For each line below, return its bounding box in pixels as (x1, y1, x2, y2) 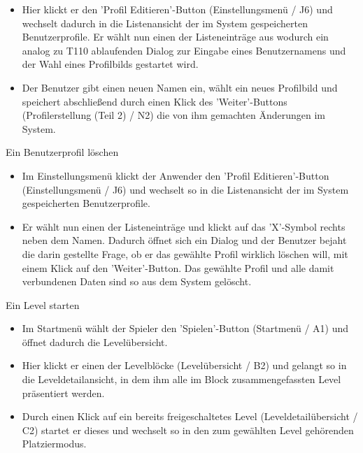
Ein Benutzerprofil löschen (6, 145, 119, 159)
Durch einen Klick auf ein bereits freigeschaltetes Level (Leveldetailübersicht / (22, 409, 358, 424)
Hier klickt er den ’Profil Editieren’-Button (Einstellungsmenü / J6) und (22, 2, 333, 16)
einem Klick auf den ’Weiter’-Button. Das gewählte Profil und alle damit (22, 260, 334, 275)
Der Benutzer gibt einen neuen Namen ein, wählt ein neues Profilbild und (22, 80, 338, 94)
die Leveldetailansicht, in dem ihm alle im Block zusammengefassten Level (22, 372, 341, 387)
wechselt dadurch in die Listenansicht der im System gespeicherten (22, 15, 308, 30)
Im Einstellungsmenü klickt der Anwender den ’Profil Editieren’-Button (22, 168, 329, 182)
